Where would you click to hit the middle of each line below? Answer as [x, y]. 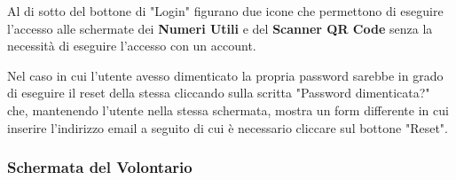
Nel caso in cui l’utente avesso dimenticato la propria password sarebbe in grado [225, 75]
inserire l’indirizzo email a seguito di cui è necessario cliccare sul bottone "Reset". [228, 127]
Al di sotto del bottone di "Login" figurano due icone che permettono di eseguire [225, 11]
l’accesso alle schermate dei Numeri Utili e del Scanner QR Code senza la [220, 28]
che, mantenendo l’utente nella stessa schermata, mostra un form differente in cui [228, 110]
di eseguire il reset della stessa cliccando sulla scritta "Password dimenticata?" [219, 93]
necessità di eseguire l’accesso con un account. [132, 46]
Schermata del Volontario [100, 167]
